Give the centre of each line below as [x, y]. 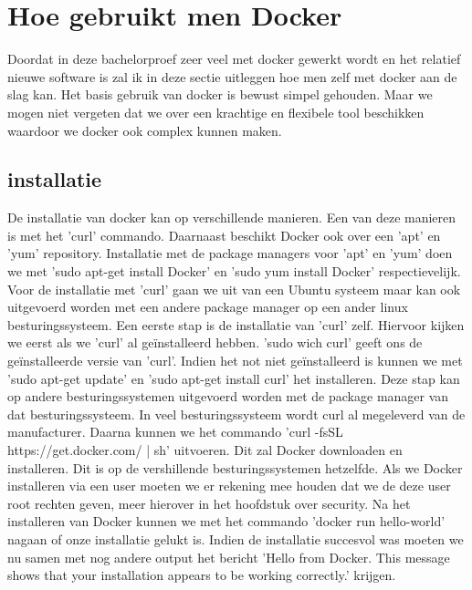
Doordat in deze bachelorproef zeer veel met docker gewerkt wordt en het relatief [234, 59]
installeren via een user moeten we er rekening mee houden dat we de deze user [229, 486]
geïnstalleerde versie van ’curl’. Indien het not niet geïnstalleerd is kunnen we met [235, 361]
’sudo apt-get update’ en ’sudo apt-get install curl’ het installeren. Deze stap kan [234, 378]
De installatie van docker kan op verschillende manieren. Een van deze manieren [232, 217]
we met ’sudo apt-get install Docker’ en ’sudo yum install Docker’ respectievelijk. [234, 271]
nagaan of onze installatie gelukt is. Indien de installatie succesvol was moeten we [236, 538]
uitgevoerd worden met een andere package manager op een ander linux [208, 307]
